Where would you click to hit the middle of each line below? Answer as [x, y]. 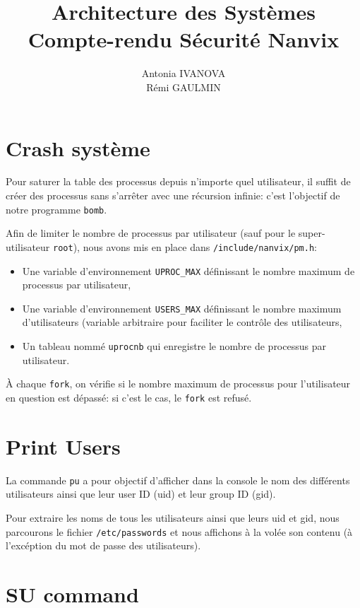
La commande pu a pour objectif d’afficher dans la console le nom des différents [178, 480]
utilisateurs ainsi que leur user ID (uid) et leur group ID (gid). [141, 494]
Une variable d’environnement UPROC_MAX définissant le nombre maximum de [188, 270]
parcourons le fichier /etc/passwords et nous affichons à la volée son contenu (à [179, 531]
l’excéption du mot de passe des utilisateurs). [103, 545]
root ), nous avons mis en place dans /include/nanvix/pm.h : [185, 246]
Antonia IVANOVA [184, 73]
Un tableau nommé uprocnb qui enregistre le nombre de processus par [174, 346]
